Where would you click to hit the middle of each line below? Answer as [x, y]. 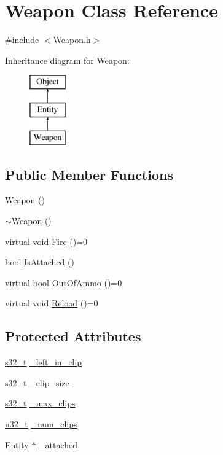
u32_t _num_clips [41, 424]
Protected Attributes [73, 336]
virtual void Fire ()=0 [46, 241]
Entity [17, 444]
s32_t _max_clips [40, 403]
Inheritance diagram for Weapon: [67, 60]
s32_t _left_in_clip [43, 362]
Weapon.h [72, 40]
